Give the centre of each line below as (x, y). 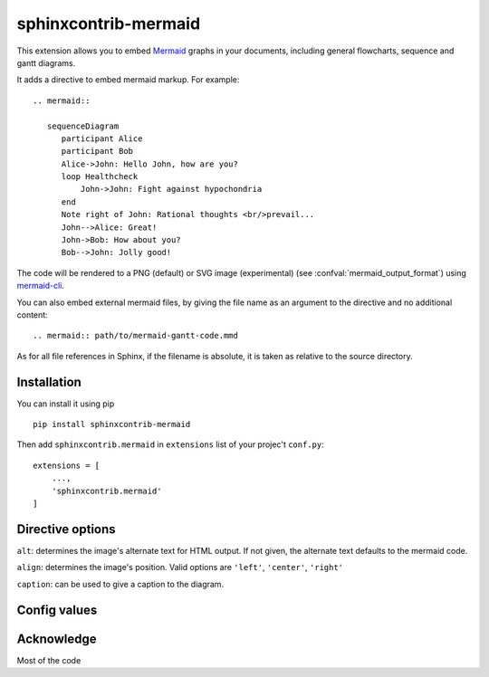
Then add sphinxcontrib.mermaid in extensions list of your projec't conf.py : (171, 444)
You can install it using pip (66, 404)
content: (33, 315)
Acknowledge (57, 639)
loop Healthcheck (100, 177)
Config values (57, 610)
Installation (49, 381)
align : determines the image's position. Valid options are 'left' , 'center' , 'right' (180, 567)
